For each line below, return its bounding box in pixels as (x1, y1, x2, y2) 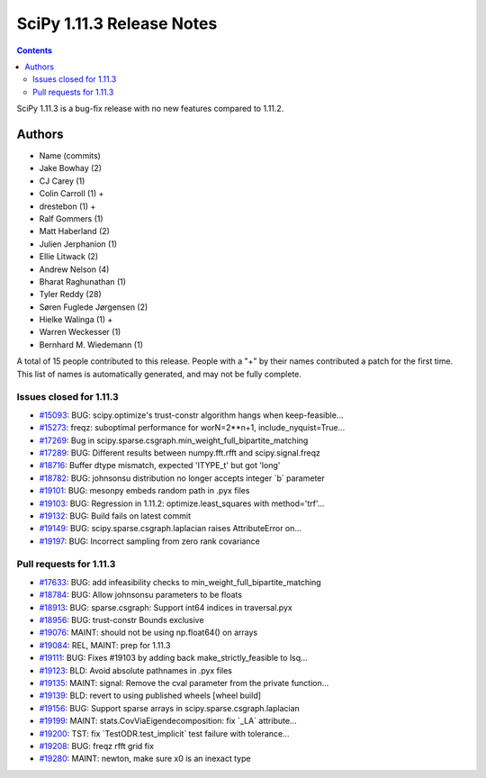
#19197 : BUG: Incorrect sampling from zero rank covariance (39, 536, 260, 547)
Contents (16, 45, 53, 56)
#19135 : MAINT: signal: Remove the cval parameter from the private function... (39, 677, 329, 688)
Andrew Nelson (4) (39, 264, 110, 275)
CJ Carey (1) (39, 176, 85, 186)
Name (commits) (39, 150, 101, 161)
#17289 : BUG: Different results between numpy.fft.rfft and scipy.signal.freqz (39, 447, 321, 458)
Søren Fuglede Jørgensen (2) (39, 302, 148, 312)
